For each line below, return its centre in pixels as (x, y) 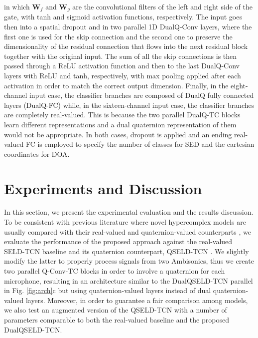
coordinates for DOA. (37, 154)
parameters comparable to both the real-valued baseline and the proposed (117, 320)
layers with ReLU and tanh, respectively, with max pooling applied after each (123, 76)
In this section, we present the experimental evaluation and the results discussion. (129, 212)
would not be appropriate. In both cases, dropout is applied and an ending (118, 134)
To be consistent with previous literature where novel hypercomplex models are (125, 222)
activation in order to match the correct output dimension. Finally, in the (116, 85)
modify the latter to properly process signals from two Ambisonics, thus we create (129, 261)
